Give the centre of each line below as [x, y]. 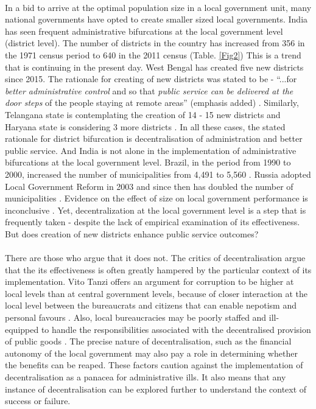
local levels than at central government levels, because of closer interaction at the [156, 293]
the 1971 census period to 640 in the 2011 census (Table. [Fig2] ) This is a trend [153, 54]
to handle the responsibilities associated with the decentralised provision [176, 329]
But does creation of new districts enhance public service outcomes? [132, 233]
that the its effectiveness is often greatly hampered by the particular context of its [158, 269]
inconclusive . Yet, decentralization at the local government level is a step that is [156, 210]
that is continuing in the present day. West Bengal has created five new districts [154, 67]
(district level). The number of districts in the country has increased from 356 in [155, 43]
